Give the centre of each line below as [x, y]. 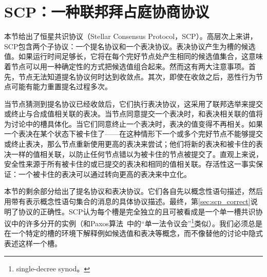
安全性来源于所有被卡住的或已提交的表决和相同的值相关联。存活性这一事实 [130, 164]
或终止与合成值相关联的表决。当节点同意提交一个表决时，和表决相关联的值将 [133, 114]
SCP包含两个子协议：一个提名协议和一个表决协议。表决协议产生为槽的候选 [130, 46]
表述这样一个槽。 [33, 243]
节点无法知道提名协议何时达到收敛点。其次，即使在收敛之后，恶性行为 [137, 76]
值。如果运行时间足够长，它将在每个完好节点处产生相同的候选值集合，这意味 [133, 56]
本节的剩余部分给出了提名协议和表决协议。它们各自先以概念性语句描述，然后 [133, 191]
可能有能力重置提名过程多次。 [61, 86]
